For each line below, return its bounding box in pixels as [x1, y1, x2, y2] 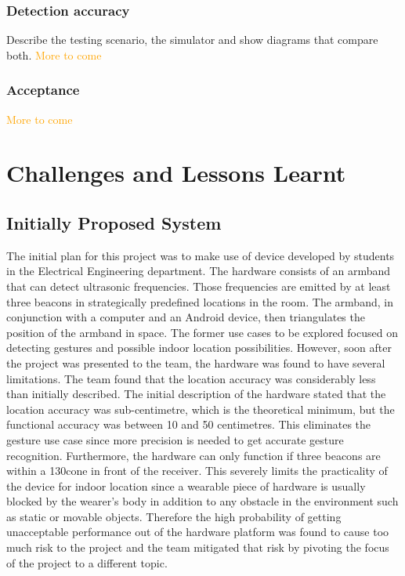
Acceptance [6, 80, 80, 100]
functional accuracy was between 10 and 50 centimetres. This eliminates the [6, 416, 371, 433]
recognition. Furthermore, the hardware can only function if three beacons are [6, 447, 381, 463]
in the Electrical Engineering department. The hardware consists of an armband [6, 263, 391, 279]
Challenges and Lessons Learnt [6, 157, 346, 189]
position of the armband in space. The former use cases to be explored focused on [6, 324, 398, 340]
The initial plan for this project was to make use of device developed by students [6, 247, 395, 263]
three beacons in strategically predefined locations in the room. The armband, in [6, 293, 393, 310]
